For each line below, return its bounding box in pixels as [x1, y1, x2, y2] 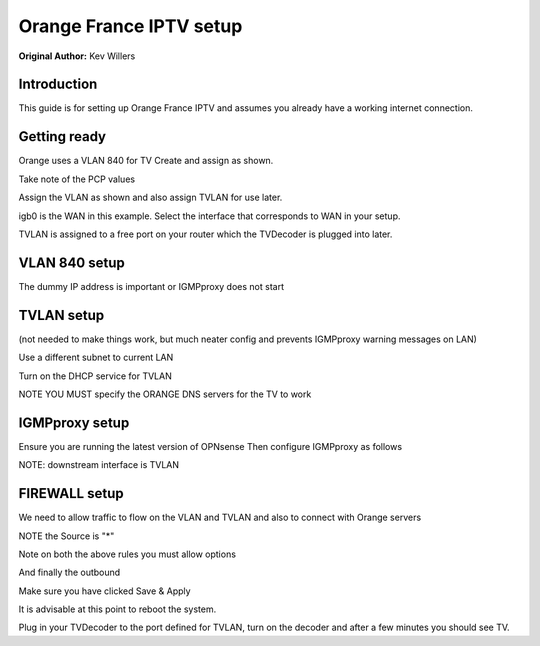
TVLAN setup [18, 306, 105, 324]
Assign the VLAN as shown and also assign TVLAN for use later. [18, 191, 283, 204]
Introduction [18, 76, 98, 93]
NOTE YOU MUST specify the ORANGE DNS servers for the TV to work [18, 388, 312, 400]
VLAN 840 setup [18, 254, 125, 271]
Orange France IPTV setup [18, 15, 243, 37]
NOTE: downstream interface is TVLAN [18, 459, 180, 471]
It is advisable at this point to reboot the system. [18, 603, 217, 615]
